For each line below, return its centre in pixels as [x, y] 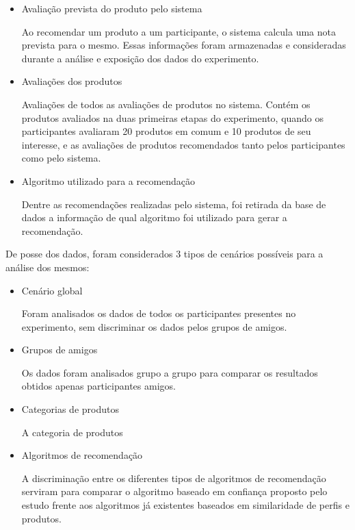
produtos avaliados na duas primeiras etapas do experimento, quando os [173, 117]
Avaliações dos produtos [72, 81]
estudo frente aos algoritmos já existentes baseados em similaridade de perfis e [185, 505]
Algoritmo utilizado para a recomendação [108, 180]
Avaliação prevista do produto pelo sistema [112, 8]
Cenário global [52, 290]
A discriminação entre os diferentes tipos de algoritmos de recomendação [174, 478]
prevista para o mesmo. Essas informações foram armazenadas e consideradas [184, 45]
